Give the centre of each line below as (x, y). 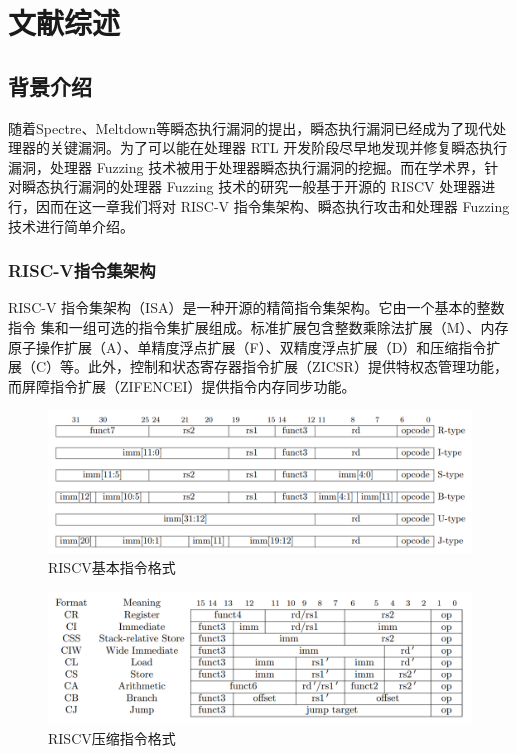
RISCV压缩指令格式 (112, 737)
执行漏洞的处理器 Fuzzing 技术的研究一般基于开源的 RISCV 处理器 (265, 186)
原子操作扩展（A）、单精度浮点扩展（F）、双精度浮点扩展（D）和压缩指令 (247, 346)
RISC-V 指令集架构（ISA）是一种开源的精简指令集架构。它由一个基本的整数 (256, 307)
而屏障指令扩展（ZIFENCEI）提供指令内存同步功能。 (182, 385)
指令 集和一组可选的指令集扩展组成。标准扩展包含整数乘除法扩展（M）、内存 (258, 326)
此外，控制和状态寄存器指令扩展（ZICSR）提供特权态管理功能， (298, 366)
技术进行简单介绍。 (71, 225)
